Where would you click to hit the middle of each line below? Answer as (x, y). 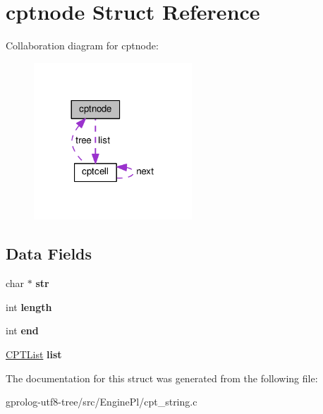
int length (29, 306)
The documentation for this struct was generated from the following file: (162, 378)
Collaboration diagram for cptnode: (82, 45)
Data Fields (49, 254)
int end (22, 330)
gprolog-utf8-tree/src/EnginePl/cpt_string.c (102, 402)
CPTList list (34, 354)
